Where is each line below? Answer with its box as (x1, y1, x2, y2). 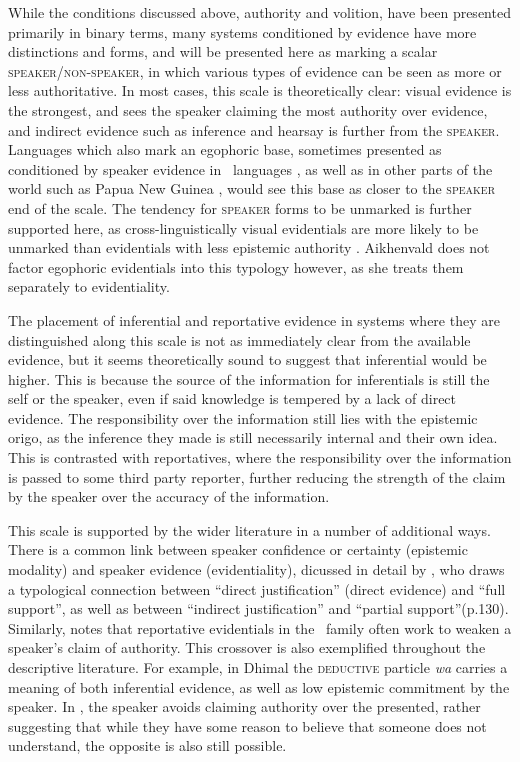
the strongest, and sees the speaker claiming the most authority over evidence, (8, 99, 488, 120)
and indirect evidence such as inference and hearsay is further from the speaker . (8, 119, 500, 140)
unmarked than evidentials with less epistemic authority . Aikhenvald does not (8, 237, 490, 258)
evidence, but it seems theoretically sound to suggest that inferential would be (8, 349, 487, 370)
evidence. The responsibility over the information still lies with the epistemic (8, 407, 478, 428)
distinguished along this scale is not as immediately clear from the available (8, 329, 471, 350)
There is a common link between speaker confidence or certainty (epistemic (8, 539, 468, 560)
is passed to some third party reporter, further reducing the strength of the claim (8, 466, 506, 487)
